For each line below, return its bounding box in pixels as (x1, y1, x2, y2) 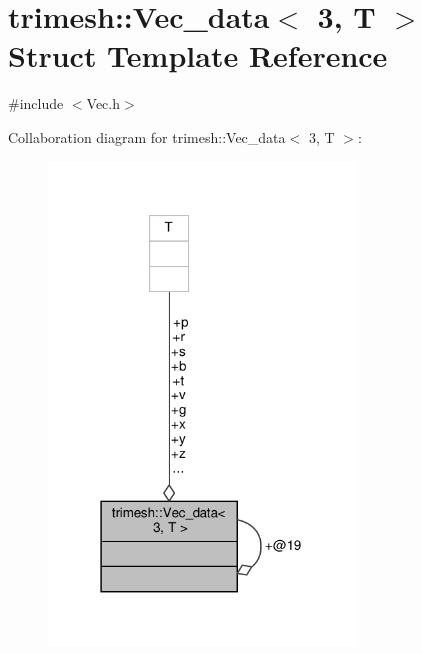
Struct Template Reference (8, 35, 388, 76)
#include (8, 93, 64, 114)
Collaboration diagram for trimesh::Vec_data (8, 126, 286, 147)
